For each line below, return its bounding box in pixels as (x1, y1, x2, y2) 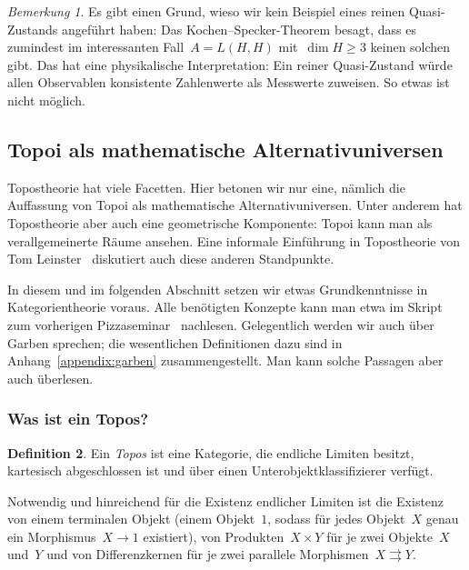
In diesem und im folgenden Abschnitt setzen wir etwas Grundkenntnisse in (7, 279, 428, 298)
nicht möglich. (7, 90, 85, 109)
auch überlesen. (7, 368, 94, 387)
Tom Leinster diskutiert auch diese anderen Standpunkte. (7, 249, 334, 268)
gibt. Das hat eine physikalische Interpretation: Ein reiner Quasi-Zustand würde (7, 55, 453, 74)
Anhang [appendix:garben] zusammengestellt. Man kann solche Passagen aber (7, 351, 444, 370)
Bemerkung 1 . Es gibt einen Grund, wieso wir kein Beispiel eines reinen (7, 2, 405, 20)
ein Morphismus (7, 526, 96, 545)
